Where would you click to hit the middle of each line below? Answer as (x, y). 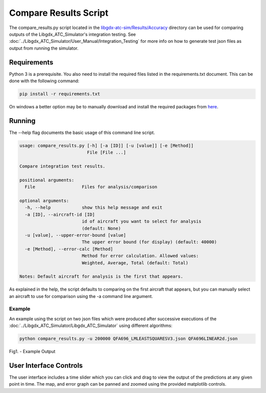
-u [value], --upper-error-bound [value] (76, 235)
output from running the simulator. (44, 48)
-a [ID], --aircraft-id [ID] (60, 214)
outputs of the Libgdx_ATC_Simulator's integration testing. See (73, 34)
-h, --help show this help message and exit (94, 208)
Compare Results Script (59, 13)
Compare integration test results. (62, 166)
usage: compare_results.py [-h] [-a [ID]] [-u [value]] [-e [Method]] (107, 146)
